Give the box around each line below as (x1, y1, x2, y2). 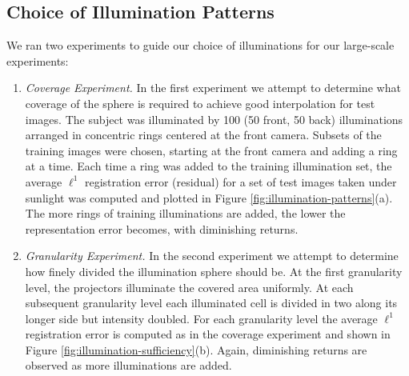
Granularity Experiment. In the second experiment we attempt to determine (25, 247, 399, 264)
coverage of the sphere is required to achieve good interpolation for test (25, 94, 375, 111)
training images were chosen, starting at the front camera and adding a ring (25, 142, 398, 158)
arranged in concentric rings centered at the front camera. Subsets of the (25, 126, 382, 143)
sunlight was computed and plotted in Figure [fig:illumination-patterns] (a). (25, 189, 393, 206)
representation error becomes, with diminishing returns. (25, 220, 299, 237)
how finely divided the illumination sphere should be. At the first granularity (25, 262, 403, 279)
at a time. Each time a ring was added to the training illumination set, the (25, 158, 392, 174)
